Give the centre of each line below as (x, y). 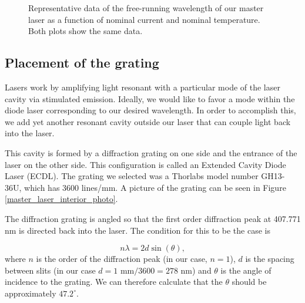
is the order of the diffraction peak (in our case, (122, 259)
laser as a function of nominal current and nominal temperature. (144, 19)
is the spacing (270, 259)
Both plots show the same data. (86, 31)
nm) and (196, 270)
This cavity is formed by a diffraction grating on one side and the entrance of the (151, 152)
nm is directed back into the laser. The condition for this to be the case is (138, 230)
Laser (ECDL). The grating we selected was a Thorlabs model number (132, 176)
